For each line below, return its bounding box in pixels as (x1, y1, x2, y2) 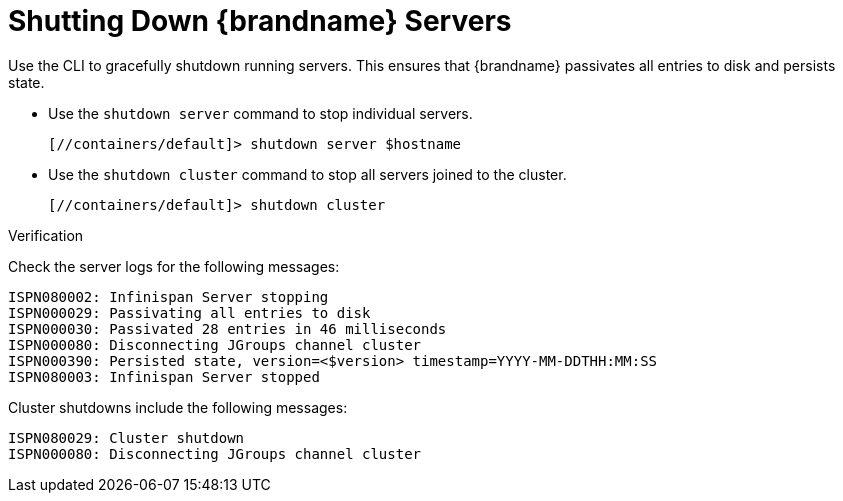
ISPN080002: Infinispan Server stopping (8, 288, 329, 305)
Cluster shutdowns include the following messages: (8, 398, 348, 416)
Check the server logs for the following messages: (8, 257, 340, 275)
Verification (8, 226, 84, 244)
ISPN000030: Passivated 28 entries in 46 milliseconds (8, 320, 447, 337)
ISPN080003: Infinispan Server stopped (8, 368, 320, 385)
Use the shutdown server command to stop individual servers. (48, 104, 473, 122)
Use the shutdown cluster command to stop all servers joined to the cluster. (48, 165, 567, 183)
